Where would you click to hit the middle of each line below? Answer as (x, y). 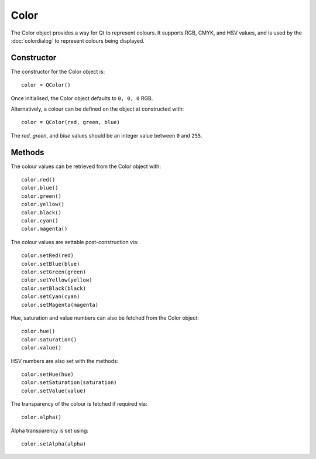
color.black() (41, 213)
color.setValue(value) (54, 391)
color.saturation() (49, 339)
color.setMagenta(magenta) (60, 305)
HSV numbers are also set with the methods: (65, 361)
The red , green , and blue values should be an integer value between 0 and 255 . (107, 135)
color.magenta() (44, 229)
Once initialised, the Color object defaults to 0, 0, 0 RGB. (82, 98)
